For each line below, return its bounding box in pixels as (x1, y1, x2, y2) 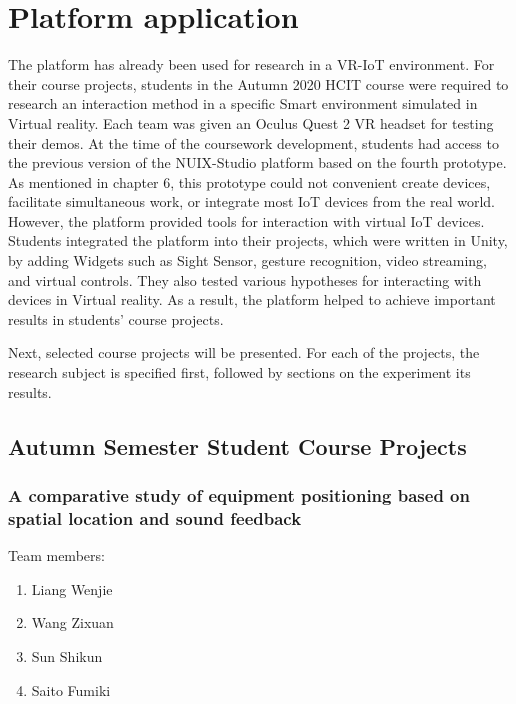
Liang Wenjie (31, 578, 113, 599)
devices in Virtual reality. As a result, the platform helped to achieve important (8, 289, 496, 310)
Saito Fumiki (31, 679, 111, 700)
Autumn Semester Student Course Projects (8, 430, 467, 461)
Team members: (8, 545, 105, 566)
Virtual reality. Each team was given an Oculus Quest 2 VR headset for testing (8, 112, 494, 133)
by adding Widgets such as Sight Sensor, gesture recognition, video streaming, (8, 250, 487, 271)
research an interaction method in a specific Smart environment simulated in (8, 93, 478, 114)
